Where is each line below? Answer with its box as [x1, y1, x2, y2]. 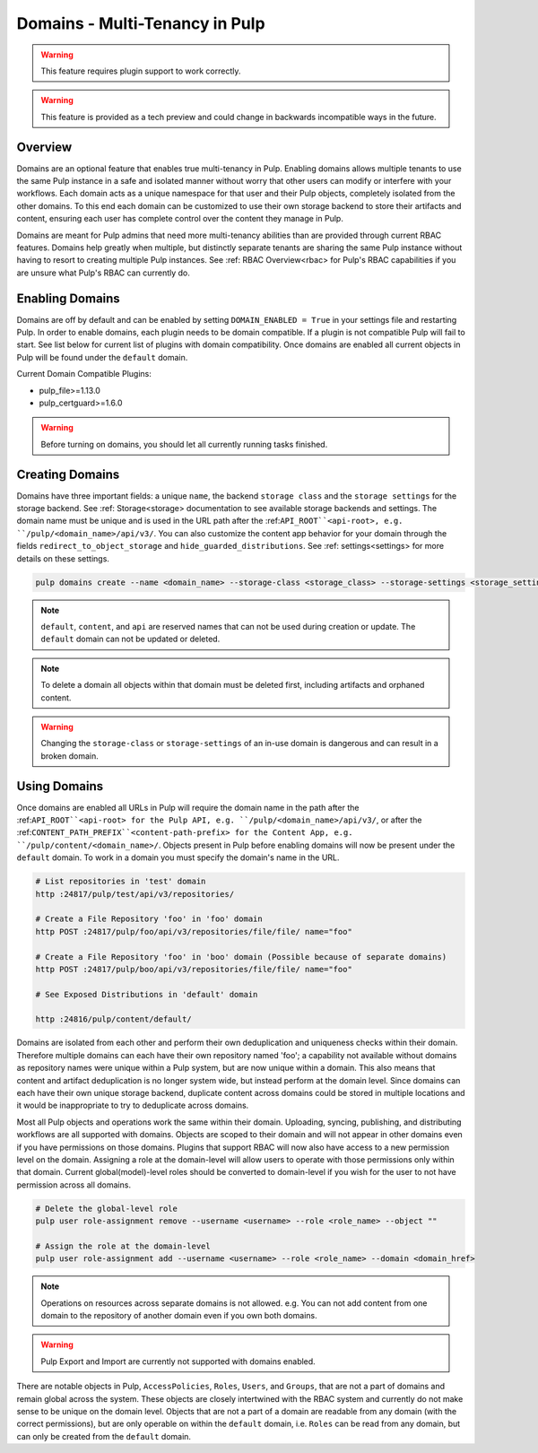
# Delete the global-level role [35, 1203, 178, 1214]
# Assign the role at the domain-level [35, 1240, 211, 1251]
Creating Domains [16, 466, 120, 482]
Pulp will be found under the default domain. [16, 352, 188, 362]
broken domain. [40, 750, 99, 761]
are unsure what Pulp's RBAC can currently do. [16, 267, 190, 278]
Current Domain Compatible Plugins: [16, 369, 152, 379]
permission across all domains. [16, 1179, 132, 1190]
